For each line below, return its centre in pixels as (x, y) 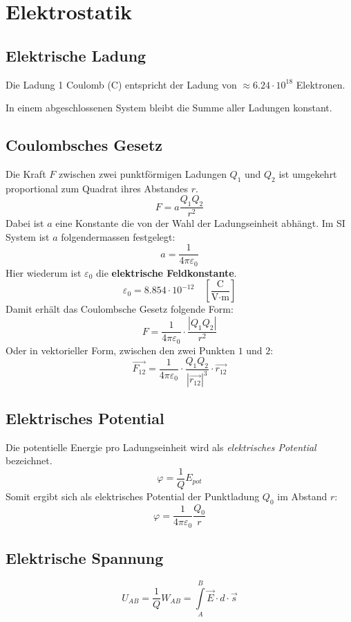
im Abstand (302, 496)
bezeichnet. (29, 460)
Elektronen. (321, 84)
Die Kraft (26, 173)
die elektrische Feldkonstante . (166, 272)
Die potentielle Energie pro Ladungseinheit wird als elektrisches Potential (161, 447)
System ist (28, 236)
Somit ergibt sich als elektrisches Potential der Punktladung (133, 496)
